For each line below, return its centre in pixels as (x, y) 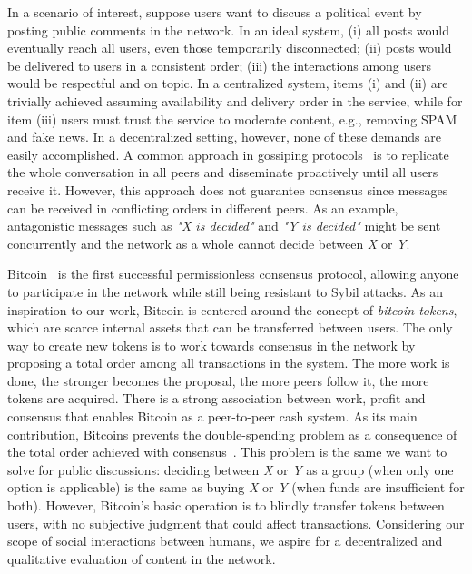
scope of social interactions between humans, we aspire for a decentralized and (225, 541)
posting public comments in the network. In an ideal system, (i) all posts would (228, 30)
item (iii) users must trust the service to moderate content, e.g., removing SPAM (232, 119)
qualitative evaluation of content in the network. (142, 558)
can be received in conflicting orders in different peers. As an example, (203, 208)
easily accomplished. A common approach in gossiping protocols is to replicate (228, 154)
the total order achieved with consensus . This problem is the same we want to (227, 452)
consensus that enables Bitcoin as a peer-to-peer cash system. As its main (212, 416)
